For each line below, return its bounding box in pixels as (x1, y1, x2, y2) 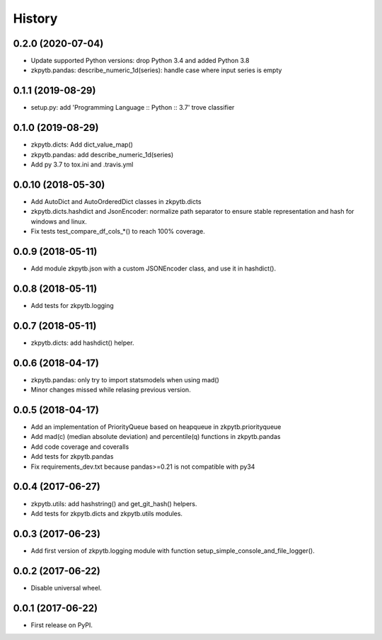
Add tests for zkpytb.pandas (30, 452, 114, 461)
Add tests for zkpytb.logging (30, 301, 115, 309)
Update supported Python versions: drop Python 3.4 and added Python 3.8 (30, 57, 250, 65)
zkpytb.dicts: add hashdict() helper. (30, 338, 134, 347)
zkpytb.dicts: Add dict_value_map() (30, 140, 134, 149)
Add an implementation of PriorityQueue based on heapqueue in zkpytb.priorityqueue (30, 423, 282, 431)
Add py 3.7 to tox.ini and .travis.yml (30, 160, 134, 169)
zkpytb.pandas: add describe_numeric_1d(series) (30, 150, 174, 159)
